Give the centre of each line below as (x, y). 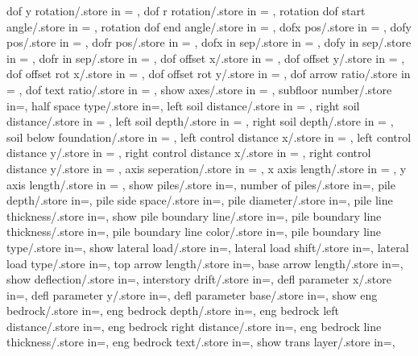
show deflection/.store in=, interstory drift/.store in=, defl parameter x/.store (199, 279)
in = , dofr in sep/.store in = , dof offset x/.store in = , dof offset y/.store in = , (206, 58)
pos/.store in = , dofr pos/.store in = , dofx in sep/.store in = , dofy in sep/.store (209, 42)
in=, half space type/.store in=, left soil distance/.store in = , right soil (183, 105)
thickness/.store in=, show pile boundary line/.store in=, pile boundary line (194, 215)
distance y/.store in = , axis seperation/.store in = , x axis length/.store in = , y (207, 168)
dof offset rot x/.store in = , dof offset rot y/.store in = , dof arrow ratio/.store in (209, 74)
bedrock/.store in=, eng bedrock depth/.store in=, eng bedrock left (173, 310)
